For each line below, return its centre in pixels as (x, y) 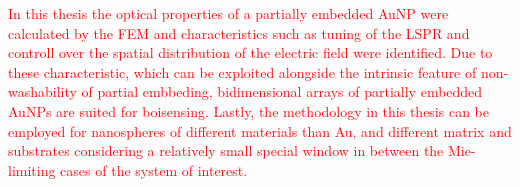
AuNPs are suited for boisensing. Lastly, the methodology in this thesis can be (248, 110)
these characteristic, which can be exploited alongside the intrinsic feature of (242, 71)
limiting (32, 169)
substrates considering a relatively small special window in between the (226, 150)
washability (42, 91)
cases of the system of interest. (154, 169)
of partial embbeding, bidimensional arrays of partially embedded (282, 91)
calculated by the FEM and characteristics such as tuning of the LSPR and (239, 32)
